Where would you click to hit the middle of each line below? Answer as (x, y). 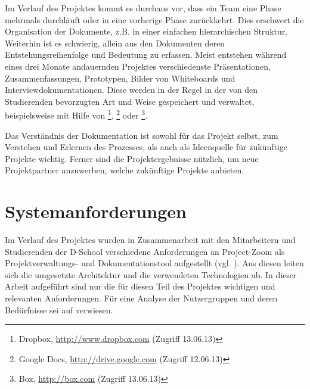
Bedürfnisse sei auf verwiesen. (59, 309)
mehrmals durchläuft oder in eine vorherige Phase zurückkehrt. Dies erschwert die (154, 19)
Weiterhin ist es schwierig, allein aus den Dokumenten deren (115, 43)
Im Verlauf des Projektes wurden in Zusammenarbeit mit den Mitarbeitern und (150, 240)
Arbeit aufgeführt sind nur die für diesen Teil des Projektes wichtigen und (140, 286)
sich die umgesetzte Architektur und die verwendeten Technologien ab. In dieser (151, 274)
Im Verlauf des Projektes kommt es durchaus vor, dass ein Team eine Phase (143, 8)
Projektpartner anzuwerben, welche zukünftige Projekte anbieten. (125, 170)
